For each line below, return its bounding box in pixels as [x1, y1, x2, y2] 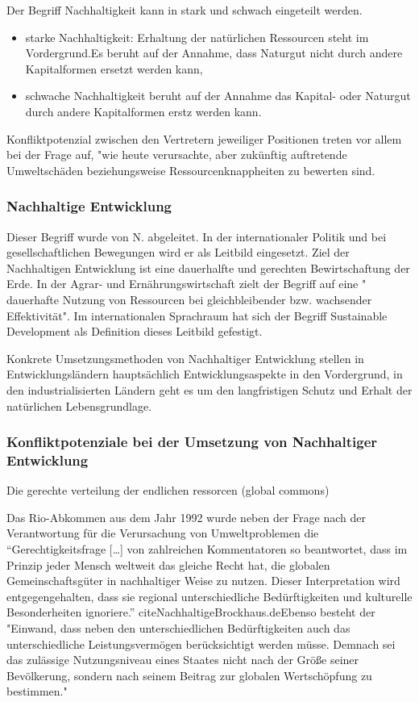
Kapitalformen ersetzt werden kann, [25, 60, 203, 77]
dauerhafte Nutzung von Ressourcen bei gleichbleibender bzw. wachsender [6, 290, 372, 307]
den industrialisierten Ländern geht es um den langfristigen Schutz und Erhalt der [6, 381, 413, 398]
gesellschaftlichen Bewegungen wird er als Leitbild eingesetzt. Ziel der [6, 244, 350, 261]
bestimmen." [6, 683, 68, 700]
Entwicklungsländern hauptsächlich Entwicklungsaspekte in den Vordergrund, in [6, 366, 403, 382]
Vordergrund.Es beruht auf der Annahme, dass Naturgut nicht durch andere [25, 44, 403, 61]
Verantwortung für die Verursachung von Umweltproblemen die [6, 524, 319, 541]
